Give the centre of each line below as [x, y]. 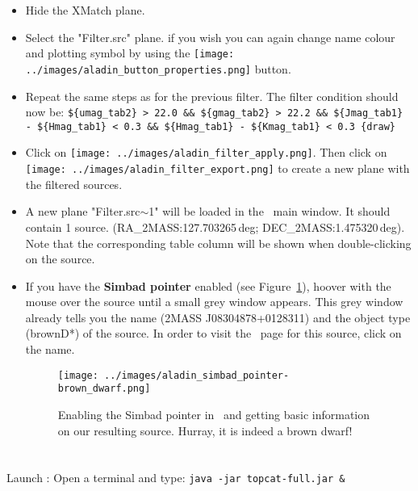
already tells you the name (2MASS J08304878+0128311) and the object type [218, 317]
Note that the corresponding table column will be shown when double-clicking [218, 243]
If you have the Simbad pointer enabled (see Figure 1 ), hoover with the [208, 285]
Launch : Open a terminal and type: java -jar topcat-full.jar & [176, 478]
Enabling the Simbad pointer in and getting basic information [213, 414]
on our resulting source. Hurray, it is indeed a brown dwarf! [205, 430]
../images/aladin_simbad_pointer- [197, 375]
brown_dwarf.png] [104, 389]
